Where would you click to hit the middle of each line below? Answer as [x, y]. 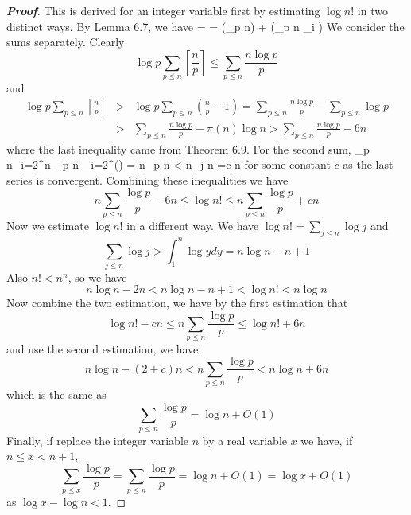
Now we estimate [48, 226]
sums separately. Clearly [66, 42]
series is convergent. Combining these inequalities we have [147, 179]
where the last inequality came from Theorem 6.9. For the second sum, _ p [188, 148]
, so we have [97, 277]
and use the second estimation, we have [103, 348]
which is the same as [56, 394]
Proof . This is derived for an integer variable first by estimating [163, 10]
